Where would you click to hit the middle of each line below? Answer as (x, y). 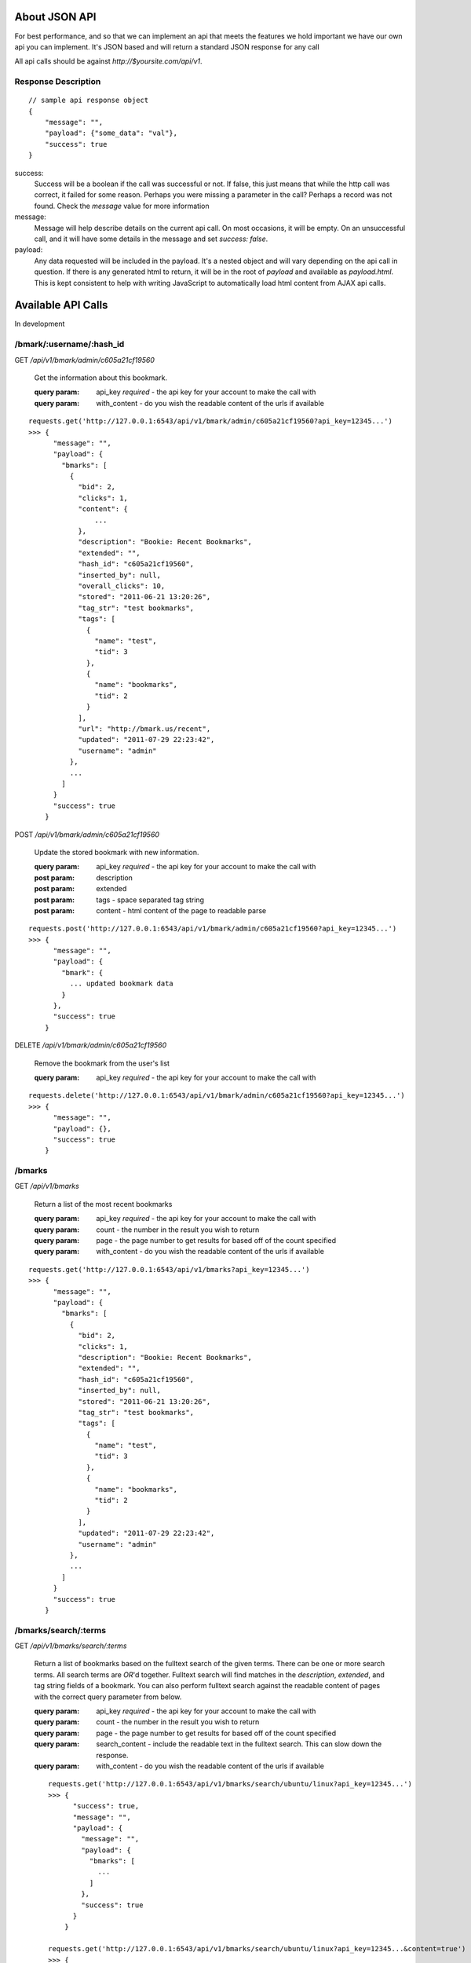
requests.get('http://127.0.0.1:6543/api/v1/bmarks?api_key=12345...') (169, 1269)
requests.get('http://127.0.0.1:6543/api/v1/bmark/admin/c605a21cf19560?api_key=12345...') (210, 421)
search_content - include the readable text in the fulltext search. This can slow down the (239, 1744)
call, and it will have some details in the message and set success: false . (151, 239)
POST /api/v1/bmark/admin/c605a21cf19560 (87, 834)
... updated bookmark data (122, 984)
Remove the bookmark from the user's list (102, 1063)
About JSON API (55, 17)
